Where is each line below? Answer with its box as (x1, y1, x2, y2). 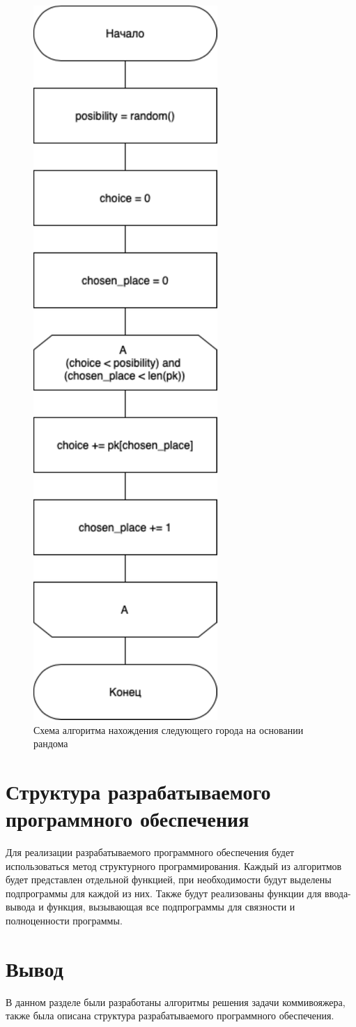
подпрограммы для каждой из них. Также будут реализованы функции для (6, 885, 322, 900)
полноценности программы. (6, 913, 123, 928)
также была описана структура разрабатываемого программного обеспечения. (6, 1008, 334, 1023)
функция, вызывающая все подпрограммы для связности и (47, 899, 295, 914)
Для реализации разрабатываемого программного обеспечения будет (6, 845, 295, 860)
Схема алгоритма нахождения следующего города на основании (33, 722, 304, 737)
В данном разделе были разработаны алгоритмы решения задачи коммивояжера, (6, 994, 346, 1009)
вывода (6, 899, 36, 914)
